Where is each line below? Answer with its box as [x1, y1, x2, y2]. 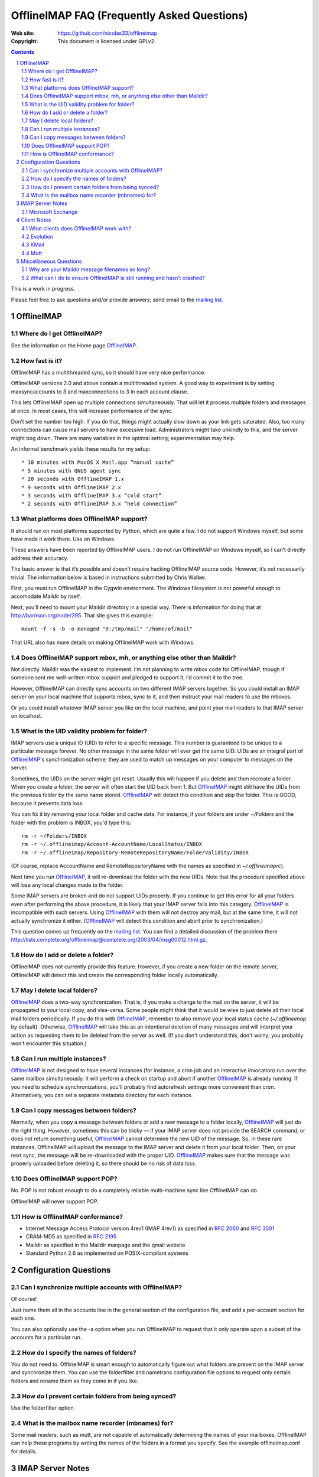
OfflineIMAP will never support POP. [11, 1198, 99, 1205]
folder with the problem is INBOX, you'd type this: [11, 819, 132, 826]
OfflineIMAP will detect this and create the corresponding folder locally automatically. [11, 971, 219, 978]
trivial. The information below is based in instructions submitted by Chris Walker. [11, 574, 207, 581]
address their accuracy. [11, 554, 69, 561]
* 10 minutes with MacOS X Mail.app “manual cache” [21, 459, 174, 466]
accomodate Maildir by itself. [11, 593, 82, 600]
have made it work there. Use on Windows [11, 535, 115, 542]
